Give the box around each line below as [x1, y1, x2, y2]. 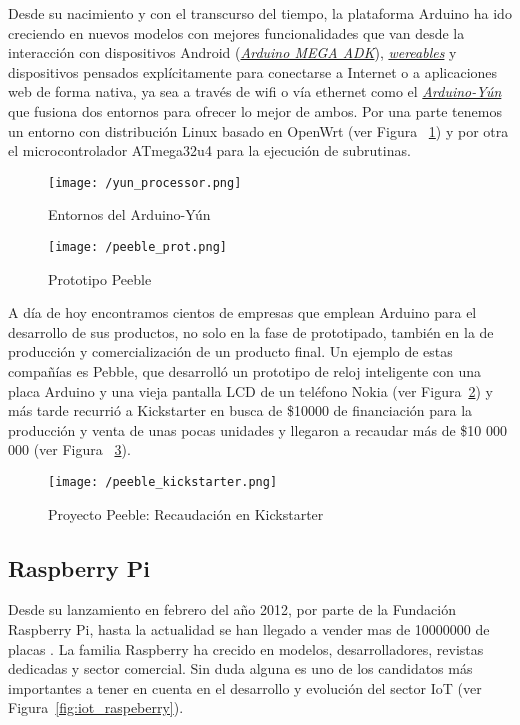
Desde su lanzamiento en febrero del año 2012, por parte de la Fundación [8, 599, 456, 620]
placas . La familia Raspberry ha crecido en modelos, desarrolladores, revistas [8, 638, 484, 659]
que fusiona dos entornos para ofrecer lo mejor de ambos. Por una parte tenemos [8, 100, 502, 121]
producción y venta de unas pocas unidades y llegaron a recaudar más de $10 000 [8, 419, 508, 440]
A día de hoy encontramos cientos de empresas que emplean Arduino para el [8, 302, 477, 323]
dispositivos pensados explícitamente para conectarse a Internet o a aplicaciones [8, 61, 498, 82]
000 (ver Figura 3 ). [8, 439, 131, 460]
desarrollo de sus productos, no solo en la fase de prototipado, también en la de [8, 321, 494, 342]
